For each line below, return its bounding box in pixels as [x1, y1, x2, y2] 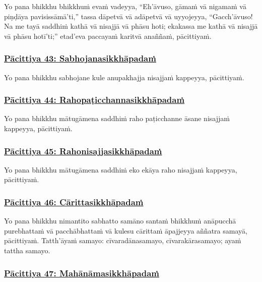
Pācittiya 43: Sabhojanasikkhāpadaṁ [4, 52, 156, 65]
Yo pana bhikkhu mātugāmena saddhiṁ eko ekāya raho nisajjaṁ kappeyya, [4, 164, 237, 175]
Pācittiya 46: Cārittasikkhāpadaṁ [4, 195, 144, 208]
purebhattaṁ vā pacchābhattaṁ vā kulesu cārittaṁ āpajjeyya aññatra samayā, [4, 225, 247, 236]
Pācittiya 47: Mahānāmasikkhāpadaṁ [4, 266, 160, 279]
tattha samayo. [4, 245, 50, 255]
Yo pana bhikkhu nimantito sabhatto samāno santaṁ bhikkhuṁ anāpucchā [4, 215, 236, 226]
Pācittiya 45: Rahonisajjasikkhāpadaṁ [4, 144, 162, 157]
